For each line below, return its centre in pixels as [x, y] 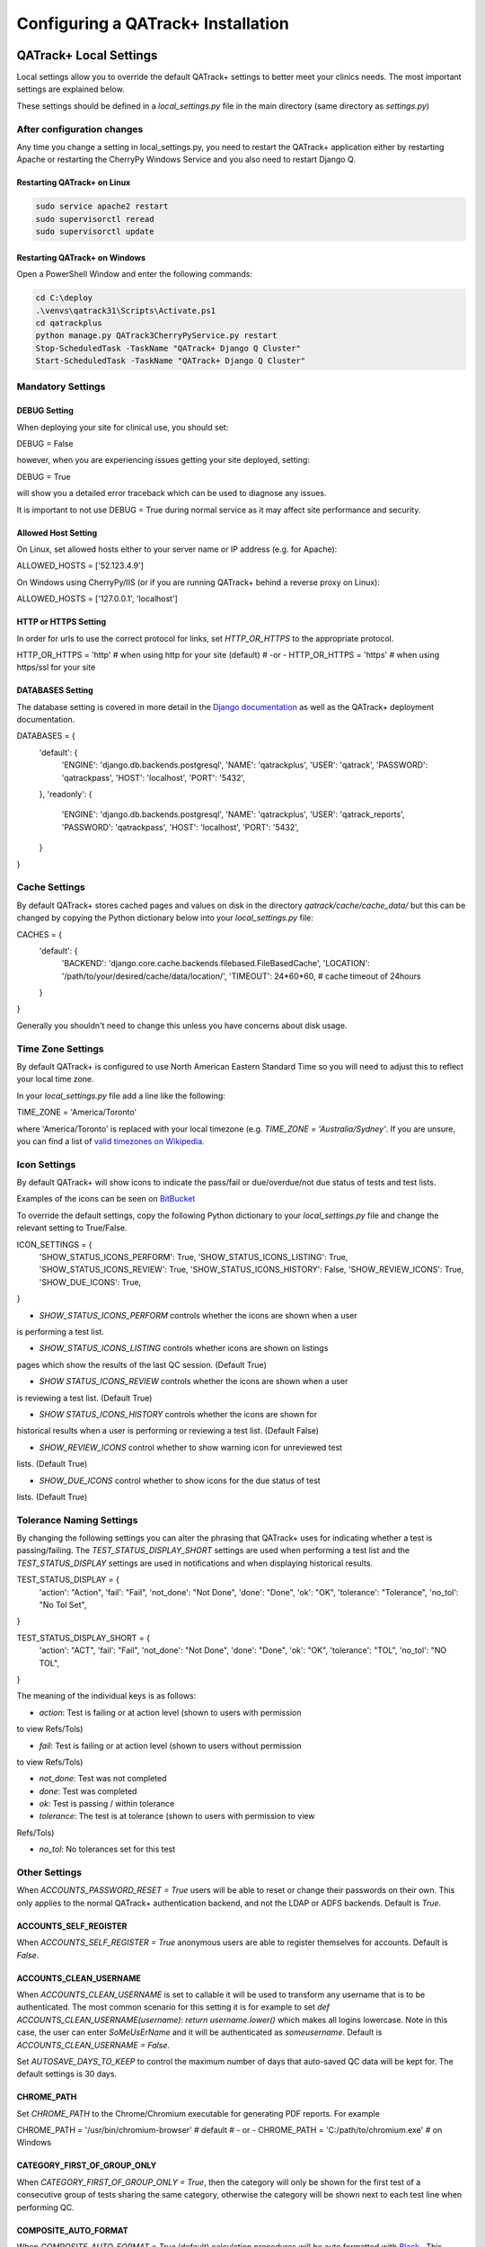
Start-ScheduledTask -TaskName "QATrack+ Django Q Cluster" [171, 361]
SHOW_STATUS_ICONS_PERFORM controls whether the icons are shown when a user [198, 1315]
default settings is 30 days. [66, 2074]
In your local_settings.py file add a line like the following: [121, 1096]
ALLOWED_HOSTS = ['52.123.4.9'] [80, 565]
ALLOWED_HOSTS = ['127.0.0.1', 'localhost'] [97, 599]
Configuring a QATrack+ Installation [153, 23]
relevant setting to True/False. [72, 1228]
